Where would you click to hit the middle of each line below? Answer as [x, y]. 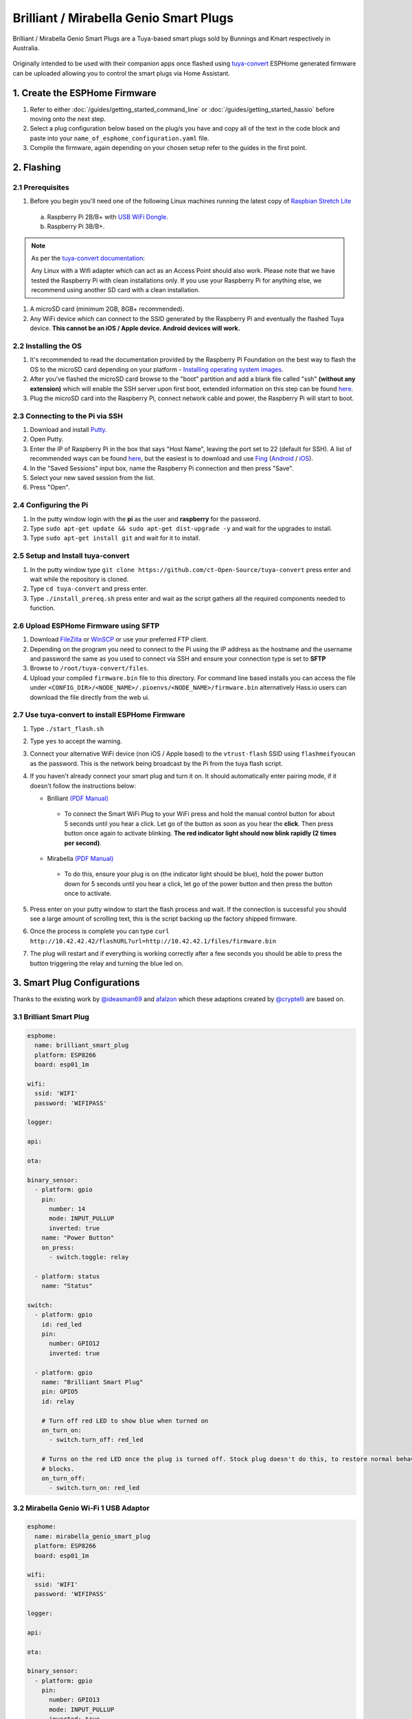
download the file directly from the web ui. [90, 697]
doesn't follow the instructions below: [83, 786]
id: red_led [62, 1324]
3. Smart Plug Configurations [76, 983]
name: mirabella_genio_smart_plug [93, 1536]
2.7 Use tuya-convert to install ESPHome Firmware [99, 715]
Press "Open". [50, 488]
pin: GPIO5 [60, 1392]
